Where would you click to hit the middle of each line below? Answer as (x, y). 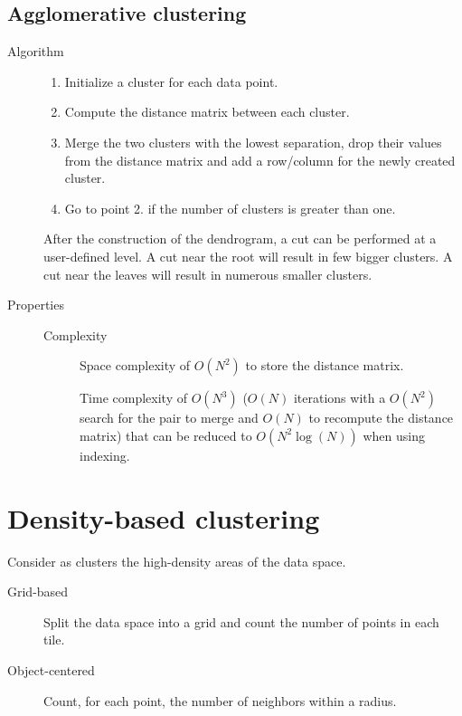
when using (394, 435)
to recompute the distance (381, 418)
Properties (36, 305)
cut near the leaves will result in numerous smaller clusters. (208, 274)
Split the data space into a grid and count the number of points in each (241, 621)
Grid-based (38, 592)
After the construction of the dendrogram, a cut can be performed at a (240, 239)
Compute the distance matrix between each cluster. (207, 112)
